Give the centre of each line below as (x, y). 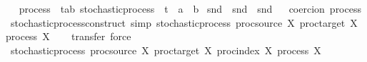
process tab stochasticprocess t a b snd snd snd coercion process (190, 8)
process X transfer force (69, 36)
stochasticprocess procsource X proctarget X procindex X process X (166, 50)
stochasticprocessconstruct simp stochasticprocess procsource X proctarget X (184, 22)
